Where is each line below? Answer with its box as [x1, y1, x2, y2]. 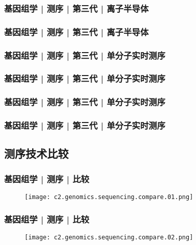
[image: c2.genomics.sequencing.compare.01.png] [25, 193, 193, 201]
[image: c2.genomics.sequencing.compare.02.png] [25, 233, 193, 241]
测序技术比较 [4, 145, 69, 161]
